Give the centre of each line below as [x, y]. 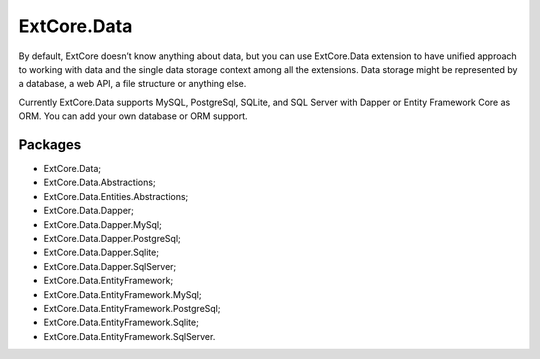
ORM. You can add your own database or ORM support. [133, 116]
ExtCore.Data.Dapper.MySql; [102, 224]
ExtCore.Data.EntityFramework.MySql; [122, 294]
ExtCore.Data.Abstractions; [99, 182]
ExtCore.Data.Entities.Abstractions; [116, 196]
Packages [50, 144]
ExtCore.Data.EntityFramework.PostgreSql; [132, 308]
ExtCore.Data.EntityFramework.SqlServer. [129, 336]
